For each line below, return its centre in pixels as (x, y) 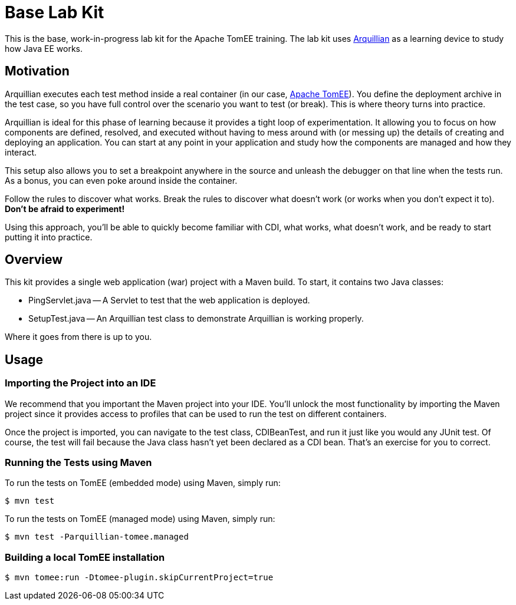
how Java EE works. (44, 48)
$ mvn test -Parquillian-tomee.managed (97, 537)
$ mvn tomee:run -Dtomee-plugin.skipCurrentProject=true (139, 578)
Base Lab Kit (55, 12)
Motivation (37, 71)
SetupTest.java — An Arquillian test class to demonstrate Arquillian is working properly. (196, 319)
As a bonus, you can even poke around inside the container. (121, 180)
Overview (34, 260)
